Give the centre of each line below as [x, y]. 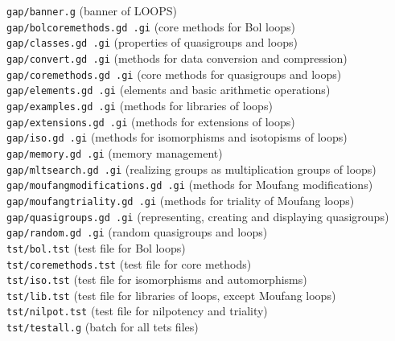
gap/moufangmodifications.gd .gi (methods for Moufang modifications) [190, 185]
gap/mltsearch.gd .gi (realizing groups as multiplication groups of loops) [191, 168]
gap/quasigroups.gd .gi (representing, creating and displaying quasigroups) [198, 216]
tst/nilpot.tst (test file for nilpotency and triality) [137, 311]
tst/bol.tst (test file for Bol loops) [96, 247]
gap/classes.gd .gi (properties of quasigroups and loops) [152, 42]
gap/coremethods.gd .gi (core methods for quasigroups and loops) [174, 74]
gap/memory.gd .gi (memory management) [115, 152]
